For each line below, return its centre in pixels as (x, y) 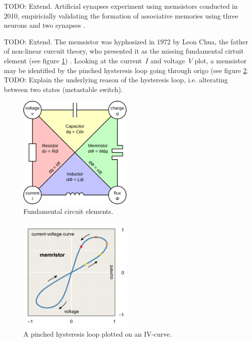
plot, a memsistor (220, 60)
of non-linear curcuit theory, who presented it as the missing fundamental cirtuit (124, 51)
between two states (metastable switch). (63, 89)
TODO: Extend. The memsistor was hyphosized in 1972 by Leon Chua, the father (126, 41)
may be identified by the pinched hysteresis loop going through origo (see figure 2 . (126, 70)
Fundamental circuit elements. (68, 211)
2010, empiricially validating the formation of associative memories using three (121, 15)
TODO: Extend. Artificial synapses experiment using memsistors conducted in (121, 6)
